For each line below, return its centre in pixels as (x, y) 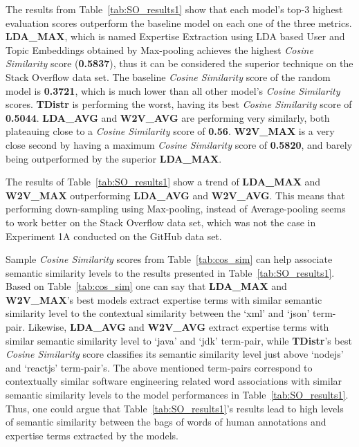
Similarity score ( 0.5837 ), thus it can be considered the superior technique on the (179, 63)
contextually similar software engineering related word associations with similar (174, 381)
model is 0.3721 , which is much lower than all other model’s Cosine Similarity (173, 90)
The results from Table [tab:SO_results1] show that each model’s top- (155, 9)
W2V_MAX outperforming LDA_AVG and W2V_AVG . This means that (175, 195)
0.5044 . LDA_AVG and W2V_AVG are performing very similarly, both (168, 117)
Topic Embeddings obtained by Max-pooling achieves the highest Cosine (159, 49)
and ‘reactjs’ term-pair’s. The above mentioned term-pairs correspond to (159, 367)
